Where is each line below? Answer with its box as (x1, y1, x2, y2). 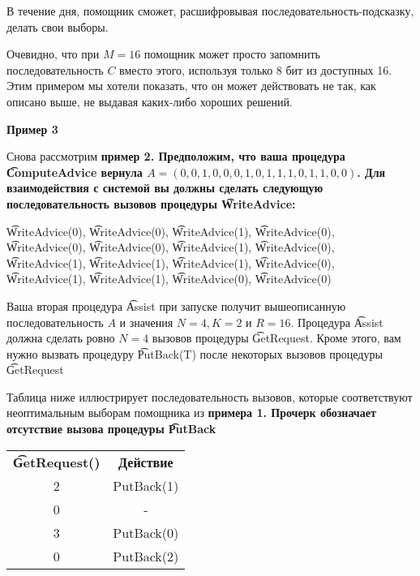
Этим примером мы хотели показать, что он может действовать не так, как (6, 77, 376, 94)
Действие (118, 452, 174, 471)
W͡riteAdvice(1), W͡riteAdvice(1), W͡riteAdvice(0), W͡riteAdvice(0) (6, 270, 332, 287)
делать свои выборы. (6, 18, 109, 35)
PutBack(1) (113, 475, 179, 495)
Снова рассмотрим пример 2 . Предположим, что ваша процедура (6, 148, 345, 165)
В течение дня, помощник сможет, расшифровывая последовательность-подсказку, (6, 2, 414, 19)
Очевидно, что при (6, 45, 100, 62)
